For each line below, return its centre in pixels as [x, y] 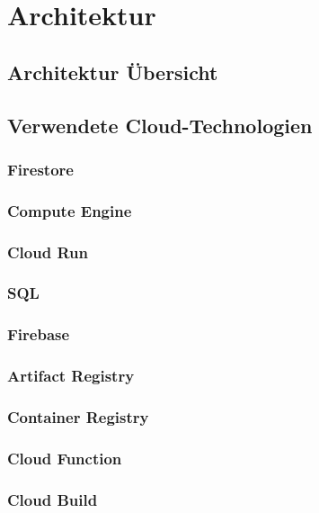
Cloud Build [53, 499]
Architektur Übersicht [113, 72]
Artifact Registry [71, 376]
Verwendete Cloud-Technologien [160, 125]
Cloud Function [65, 458]
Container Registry [78, 416]
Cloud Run [48, 252]
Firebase [39, 334]
